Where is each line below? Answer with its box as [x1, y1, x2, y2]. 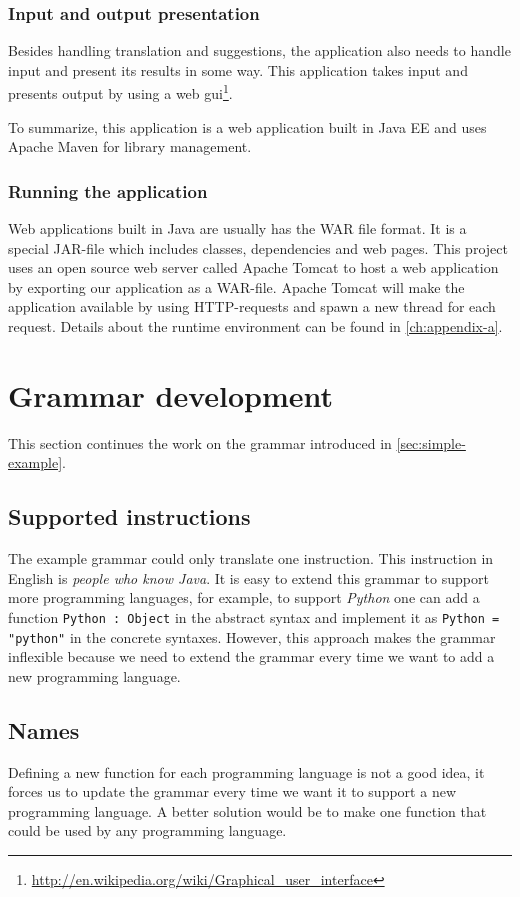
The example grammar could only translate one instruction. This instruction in [8, 548, 494, 569]
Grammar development [8, 374, 334, 415]
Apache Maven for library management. [8, 136, 252, 157]
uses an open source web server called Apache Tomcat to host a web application [8, 257, 499, 278]
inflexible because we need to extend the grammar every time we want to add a [8, 646, 495, 667]
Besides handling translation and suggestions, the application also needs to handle [8, 40, 511, 61]
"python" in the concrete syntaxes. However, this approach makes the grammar [8, 626, 496, 647]
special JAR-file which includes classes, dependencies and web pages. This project [8, 237, 508, 258]
